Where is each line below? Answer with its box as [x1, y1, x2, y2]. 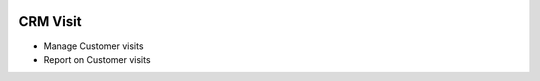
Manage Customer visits [43, 40, 144, 52]
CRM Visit [18, 13, 82, 30]
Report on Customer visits [43, 53, 151, 65]
